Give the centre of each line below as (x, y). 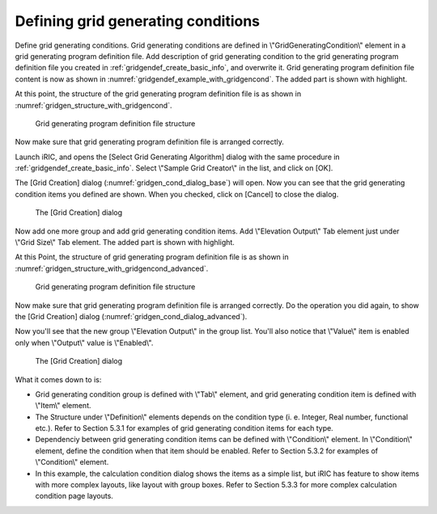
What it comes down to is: (58, 379)
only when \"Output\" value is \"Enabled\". (84, 343)
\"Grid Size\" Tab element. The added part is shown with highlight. (125, 242)
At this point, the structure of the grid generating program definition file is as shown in (158, 94)
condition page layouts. (74, 496)
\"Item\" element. (64, 406)
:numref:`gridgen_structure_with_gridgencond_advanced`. (112, 268)
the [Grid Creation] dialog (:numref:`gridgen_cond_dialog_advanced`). (131, 316)
